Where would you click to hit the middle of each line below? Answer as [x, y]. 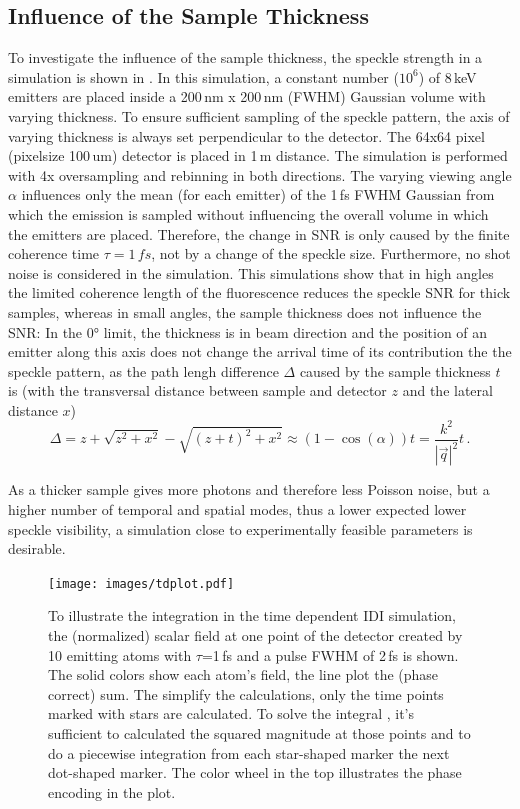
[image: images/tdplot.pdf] [141, 583]
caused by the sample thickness [395, 370]
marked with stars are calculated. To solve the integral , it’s [231, 713]
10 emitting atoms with [120, 654]
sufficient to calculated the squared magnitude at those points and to [259, 732]
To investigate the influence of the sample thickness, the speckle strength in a [245, 57]
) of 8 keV [447, 76]
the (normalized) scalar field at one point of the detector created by [255, 635]
